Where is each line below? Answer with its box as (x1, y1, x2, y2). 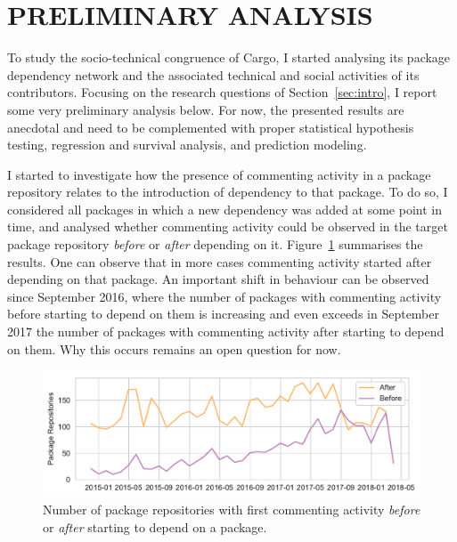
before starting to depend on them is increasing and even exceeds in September (7, 304, 440, 323)
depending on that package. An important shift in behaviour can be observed (7, 270, 429, 288)
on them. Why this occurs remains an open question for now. (7, 339, 341, 358)
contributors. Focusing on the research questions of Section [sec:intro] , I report (7, 83, 437, 101)
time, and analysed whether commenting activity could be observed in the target (7, 217, 448, 236)
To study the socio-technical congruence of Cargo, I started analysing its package (7, 48, 451, 67)
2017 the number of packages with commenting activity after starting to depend (7, 322, 445, 341)
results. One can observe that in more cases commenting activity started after (7, 252, 432, 271)
